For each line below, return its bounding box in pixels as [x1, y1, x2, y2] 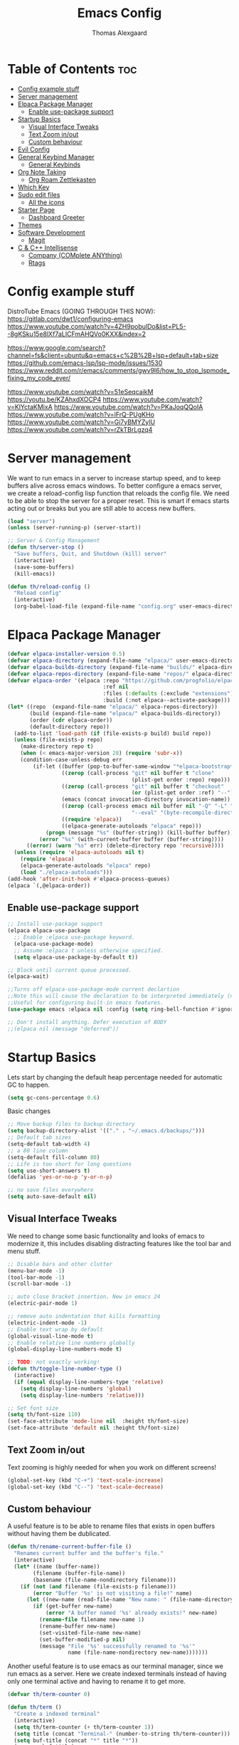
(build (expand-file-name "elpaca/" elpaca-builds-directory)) [29, 710, 221, 717]
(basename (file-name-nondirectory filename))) [33, 1576, 176, 1583]
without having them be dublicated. [7, 1529, 112, 1538]
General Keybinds [28, 160, 80, 169]
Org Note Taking [17, 167, 66, 176]
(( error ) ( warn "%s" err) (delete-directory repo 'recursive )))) [26, 842, 224, 850]
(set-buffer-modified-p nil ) [38, 1635, 126, 1643]
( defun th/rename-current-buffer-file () [7, 1543, 132, 1551]
